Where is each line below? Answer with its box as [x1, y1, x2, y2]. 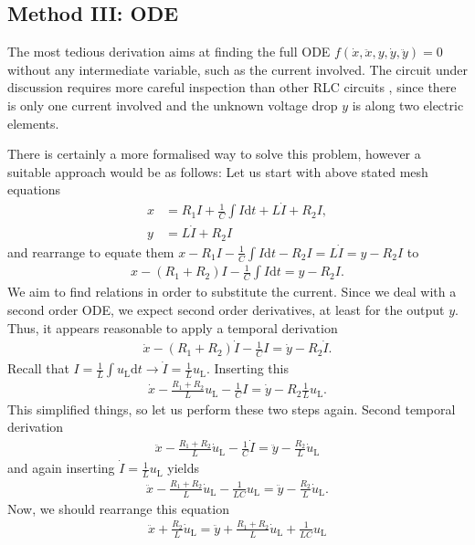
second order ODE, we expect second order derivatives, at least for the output [7, 300, 445, 320]
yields [167, 458, 200, 477]
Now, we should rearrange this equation [7, 498, 229, 518]
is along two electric [352, 95, 464, 114]
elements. [7, 113, 59, 132]
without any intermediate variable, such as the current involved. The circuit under [7, 59, 469, 79]
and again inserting [7, 458, 115, 477]
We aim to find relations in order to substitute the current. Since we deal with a [7, 282, 457, 301]
